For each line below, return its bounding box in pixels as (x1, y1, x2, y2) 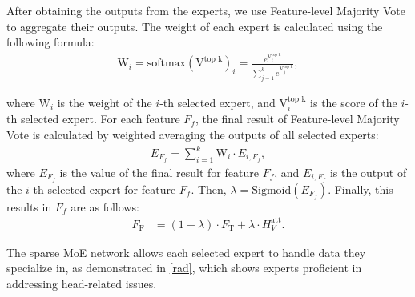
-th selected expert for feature (29, 180, 176, 197)
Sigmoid (252, 184, 292, 196)
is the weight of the (57, 94, 152, 110)
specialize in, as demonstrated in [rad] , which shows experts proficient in (6, 259, 362, 276)
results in (6, 198, 52, 215)
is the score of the (310, 94, 397, 110)
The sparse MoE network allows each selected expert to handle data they (6, 243, 366, 260)
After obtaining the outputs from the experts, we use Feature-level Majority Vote (6, 2, 406, 18)
